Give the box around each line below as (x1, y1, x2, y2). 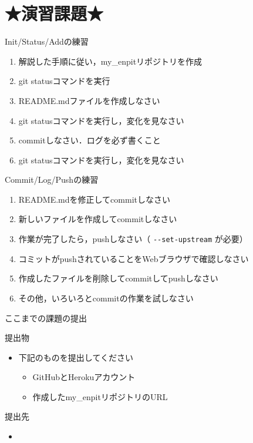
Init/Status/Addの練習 (5, 35, 89, 48)
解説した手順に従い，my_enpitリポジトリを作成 (18, 55, 203, 67)
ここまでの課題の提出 (5, 311, 87, 324)
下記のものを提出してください (18, 351, 133, 363)
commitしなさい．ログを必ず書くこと (18, 134, 161, 146)
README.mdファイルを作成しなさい (18, 94, 160, 106)
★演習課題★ (5, 1, 104, 25)
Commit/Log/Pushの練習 (5, 173, 99, 186)
